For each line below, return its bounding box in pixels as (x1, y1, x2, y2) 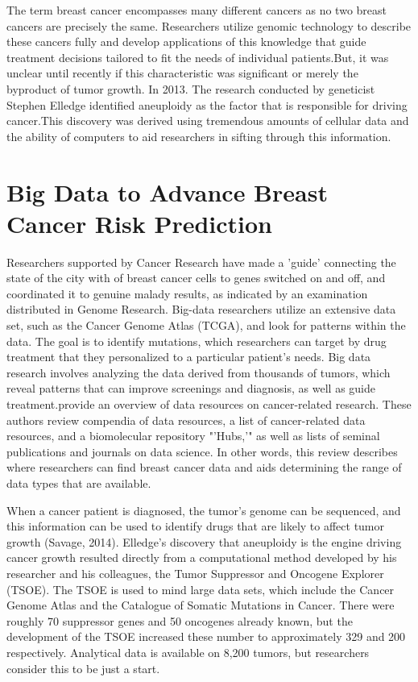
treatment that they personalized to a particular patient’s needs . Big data (6, 348, 371, 365)
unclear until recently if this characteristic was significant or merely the (6, 64, 358, 81)
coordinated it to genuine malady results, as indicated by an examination (6, 285, 368, 301)
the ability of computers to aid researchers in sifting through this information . (6, 127, 391, 144)
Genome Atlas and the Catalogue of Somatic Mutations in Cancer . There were (6, 597, 395, 613)
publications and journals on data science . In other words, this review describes (6, 443, 398, 460)
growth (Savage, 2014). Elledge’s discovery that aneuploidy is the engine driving (6, 533, 402, 550)
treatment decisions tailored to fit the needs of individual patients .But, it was (6, 48, 389, 65)
